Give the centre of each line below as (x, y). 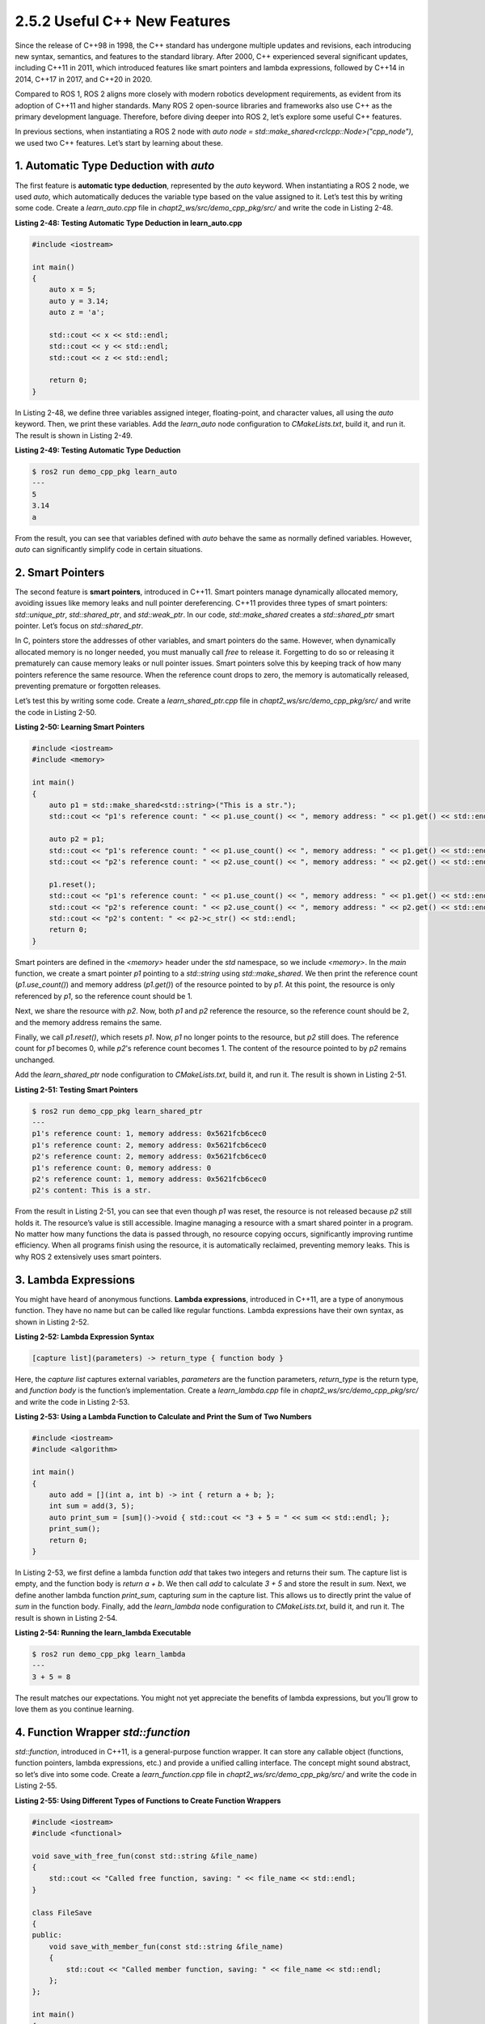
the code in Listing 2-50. (56, 712)
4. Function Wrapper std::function (103, 1732)
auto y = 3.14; (79, 301)
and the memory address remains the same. (88, 1022)
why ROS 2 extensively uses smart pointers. (88, 1256)
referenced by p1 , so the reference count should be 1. (104, 996)
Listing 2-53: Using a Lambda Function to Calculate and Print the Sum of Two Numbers (163, 1417)
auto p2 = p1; (77, 839)
